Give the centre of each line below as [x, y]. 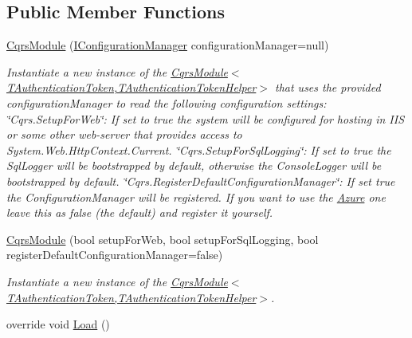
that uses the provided [328, 87]
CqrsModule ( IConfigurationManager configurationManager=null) [168, 45]
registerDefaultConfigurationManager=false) [115, 255]
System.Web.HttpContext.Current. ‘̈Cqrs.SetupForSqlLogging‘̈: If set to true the [199, 149]
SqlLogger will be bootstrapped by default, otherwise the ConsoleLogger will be [194, 165]
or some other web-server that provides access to [124, 134]
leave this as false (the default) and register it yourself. [140, 212]
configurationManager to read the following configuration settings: [167, 102]
